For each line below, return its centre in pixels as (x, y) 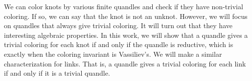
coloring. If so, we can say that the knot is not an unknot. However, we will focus (126, 16)
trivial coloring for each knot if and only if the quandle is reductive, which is (119, 44)
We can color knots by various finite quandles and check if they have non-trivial (124, 6)
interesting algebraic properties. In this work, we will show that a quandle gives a (126, 35)
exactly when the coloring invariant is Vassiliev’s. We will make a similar (113, 54)
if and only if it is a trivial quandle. (57, 73)
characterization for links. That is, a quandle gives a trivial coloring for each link (125, 63)
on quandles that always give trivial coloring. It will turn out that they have (118, 25)
